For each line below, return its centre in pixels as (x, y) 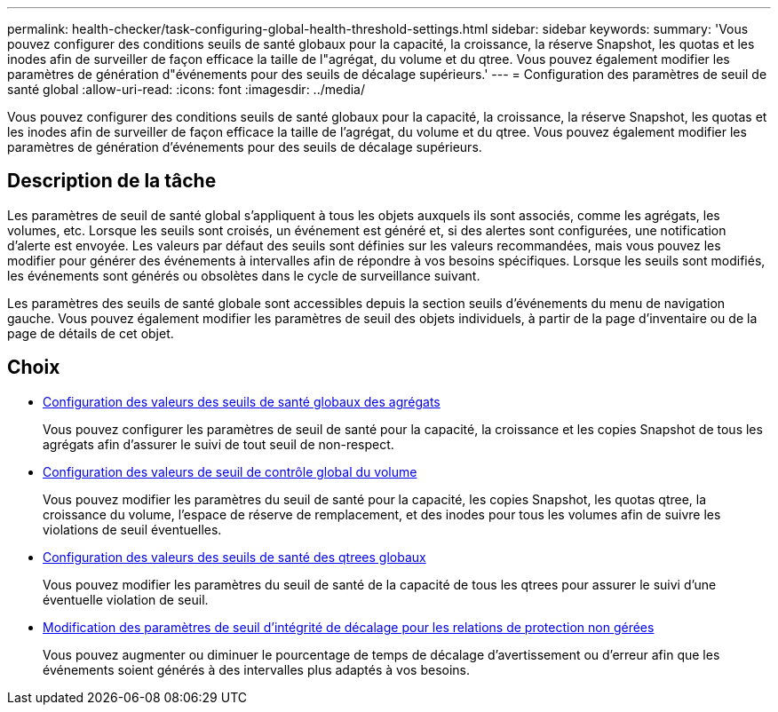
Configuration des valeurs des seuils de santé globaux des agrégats (242, 401)
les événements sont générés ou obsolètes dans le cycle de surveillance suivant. (244, 275)
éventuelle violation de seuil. (126, 599)
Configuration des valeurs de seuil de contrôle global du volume (230, 471)
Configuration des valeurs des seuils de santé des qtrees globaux (234, 557)
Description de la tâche (112, 181)
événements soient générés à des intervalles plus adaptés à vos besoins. (257, 669)
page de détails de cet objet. (91, 333)
